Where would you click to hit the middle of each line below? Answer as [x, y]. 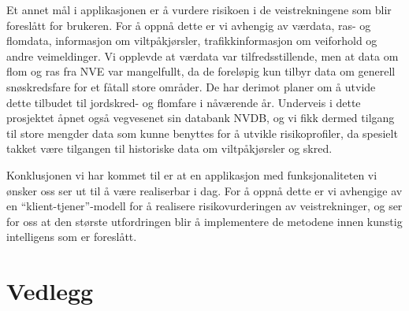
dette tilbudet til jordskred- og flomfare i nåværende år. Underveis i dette [184, 102]
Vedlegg [50, 291]
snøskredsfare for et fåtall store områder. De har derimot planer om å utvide [191, 86]
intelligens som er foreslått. [72, 237]
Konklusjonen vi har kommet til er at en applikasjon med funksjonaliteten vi [192, 174]
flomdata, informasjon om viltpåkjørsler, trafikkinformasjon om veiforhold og [192, 41]
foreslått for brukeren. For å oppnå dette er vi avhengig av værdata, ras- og [189, 25]
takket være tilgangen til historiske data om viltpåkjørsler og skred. [169, 148]
